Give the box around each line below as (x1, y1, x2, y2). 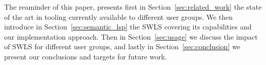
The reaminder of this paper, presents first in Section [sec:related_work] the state (4, 2, 262, 12)
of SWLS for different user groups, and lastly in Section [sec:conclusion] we (4, 41, 240, 52)
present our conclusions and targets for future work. (4, 51, 167, 61)
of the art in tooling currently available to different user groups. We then (4, 11, 233, 22)
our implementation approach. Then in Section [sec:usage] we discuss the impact (4, 31, 258, 42)
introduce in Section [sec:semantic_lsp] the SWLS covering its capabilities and (4, 21, 252, 32)
